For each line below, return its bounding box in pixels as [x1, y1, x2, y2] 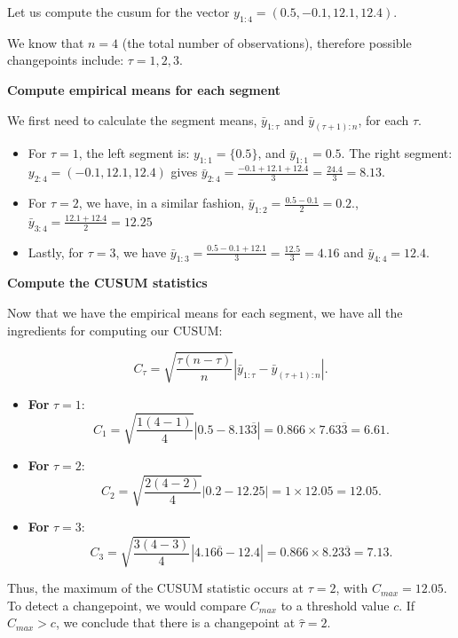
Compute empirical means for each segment [7, 80, 280, 98]
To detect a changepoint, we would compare [7, 595, 247, 614]
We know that [7, 33, 84, 51]
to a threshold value [280, 595, 390, 614]
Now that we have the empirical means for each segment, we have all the [7, 303, 403, 322]
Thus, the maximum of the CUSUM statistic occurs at [7, 579, 304, 597]
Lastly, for [28, 242, 83, 261]
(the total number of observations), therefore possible [122, 33, 412, 51]
